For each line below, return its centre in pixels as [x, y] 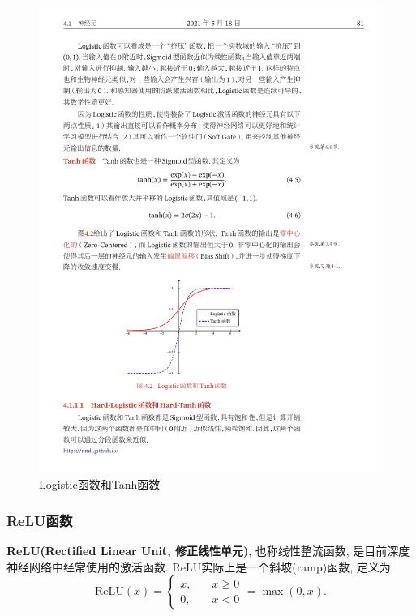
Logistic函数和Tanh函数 [100, 484]
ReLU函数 [40, 520]
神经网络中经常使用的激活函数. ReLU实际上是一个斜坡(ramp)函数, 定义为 [199, 566]
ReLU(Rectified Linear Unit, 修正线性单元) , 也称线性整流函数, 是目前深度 [208, 551]
